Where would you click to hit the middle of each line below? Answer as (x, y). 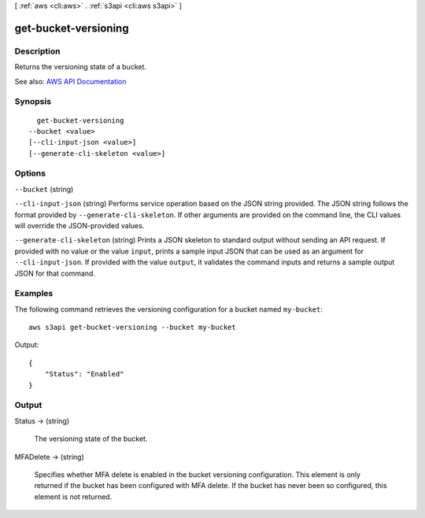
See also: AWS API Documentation (70, 81)
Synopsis (33, 102)
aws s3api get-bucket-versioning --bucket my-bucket (132, 327)
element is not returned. (73, 497)
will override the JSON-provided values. (79, 225)
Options (30, 173)
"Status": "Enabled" (84, 374)
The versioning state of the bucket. (91, 439)
